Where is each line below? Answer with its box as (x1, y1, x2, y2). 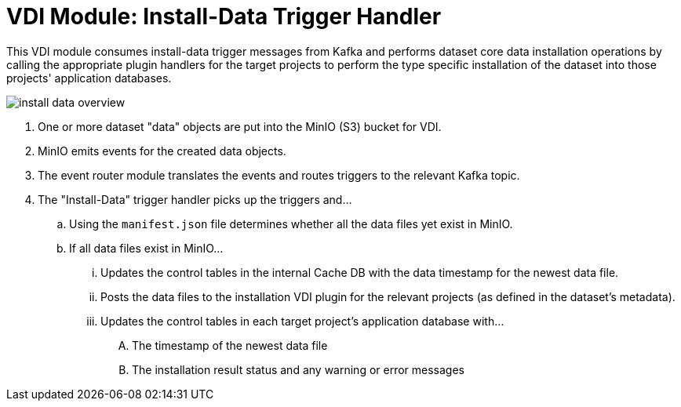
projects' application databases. (6, 71, 172, 85)
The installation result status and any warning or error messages (132, 362, 464, 376)
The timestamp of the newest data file (132, 338, 328, 352)
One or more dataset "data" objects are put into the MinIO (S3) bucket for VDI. (38, 119, 442, 133)
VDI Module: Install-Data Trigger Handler (6, 3, 442, 30)
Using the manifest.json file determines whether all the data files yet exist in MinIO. (69, 216, 513, 231)
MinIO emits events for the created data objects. (38, 144, 286, 158)
